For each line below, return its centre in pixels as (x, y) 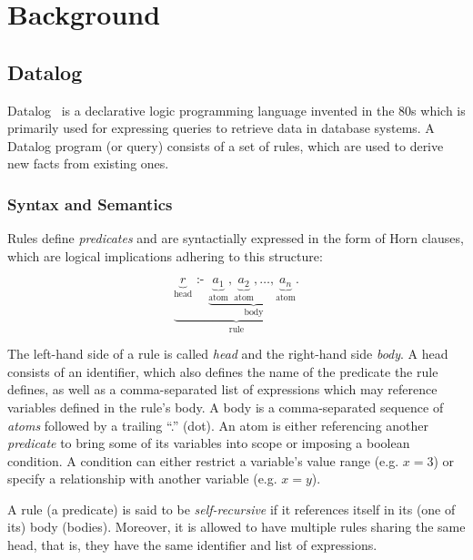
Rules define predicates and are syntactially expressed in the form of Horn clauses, (236, 238)
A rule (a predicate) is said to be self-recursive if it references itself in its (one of (231, 509)
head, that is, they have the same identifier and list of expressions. (192, 545)
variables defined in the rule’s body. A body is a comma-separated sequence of (226, 407)
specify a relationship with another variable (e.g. (142, 479)
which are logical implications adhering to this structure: (165, 255)
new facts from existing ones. (88, 163)
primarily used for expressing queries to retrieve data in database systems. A (221, 128)
